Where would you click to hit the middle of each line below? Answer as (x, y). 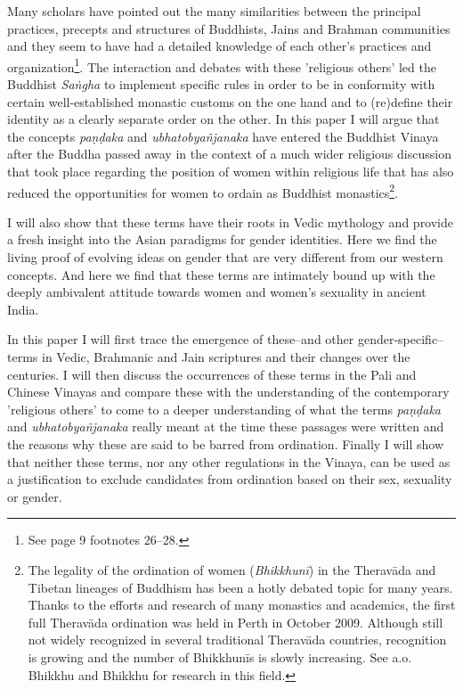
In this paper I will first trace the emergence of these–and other (181, 339)
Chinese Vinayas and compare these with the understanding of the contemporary (228, 392)
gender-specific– (401, 339)
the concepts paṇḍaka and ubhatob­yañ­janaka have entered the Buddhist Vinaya (223, 136)
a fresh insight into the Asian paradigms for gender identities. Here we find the (222, 239)
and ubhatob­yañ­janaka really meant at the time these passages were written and (226, 427)
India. (23, 309)
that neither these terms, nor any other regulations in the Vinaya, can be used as (229, 461)
